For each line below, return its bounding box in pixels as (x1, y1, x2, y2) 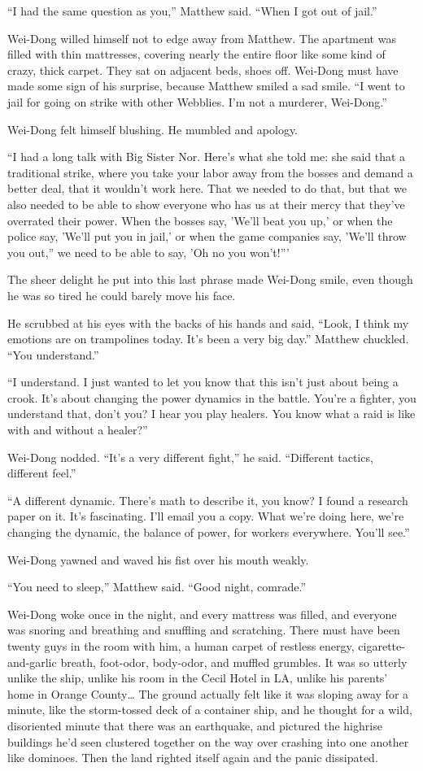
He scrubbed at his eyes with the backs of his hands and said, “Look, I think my (7, 314, 409, 331)
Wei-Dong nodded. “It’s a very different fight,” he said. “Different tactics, (7, 448, 373, 465)
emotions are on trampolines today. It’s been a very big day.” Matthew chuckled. (7, 330, 409, 347)
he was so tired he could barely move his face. (7, 286, 236, 303)
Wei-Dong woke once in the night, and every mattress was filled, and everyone (7, 605, 397, 622)
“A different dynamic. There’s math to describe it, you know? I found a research (7, 491, 408, 508)
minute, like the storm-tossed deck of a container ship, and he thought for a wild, (7, 701, 412, 718)
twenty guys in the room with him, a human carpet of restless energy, (7, 638, 355, 654)
